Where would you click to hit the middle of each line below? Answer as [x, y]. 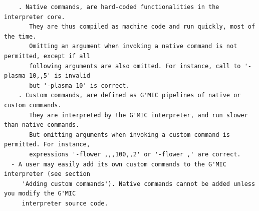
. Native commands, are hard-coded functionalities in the [119, 7]
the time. [20, 36]
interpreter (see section [47, 174]
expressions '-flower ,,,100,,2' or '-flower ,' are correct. [135, 154]
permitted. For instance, [47, 145]
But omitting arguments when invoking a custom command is [130, 135]
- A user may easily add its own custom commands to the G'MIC [119, 164]
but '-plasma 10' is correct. [79, 85]
